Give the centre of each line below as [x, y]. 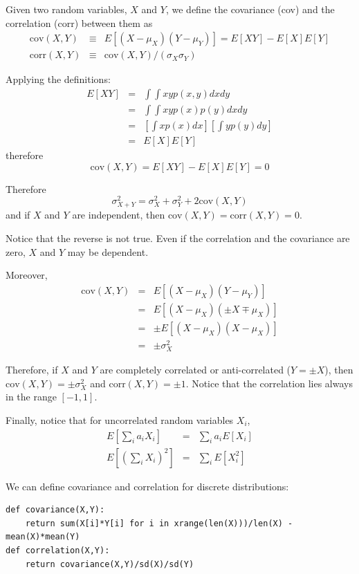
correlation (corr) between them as [79, 22]
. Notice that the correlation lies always [269, 383]
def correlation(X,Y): [58, 550]
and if [18, 215]
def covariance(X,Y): [55, 510]
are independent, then [119, 215]
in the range [31, 397]
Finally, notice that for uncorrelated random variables [120, 419]
